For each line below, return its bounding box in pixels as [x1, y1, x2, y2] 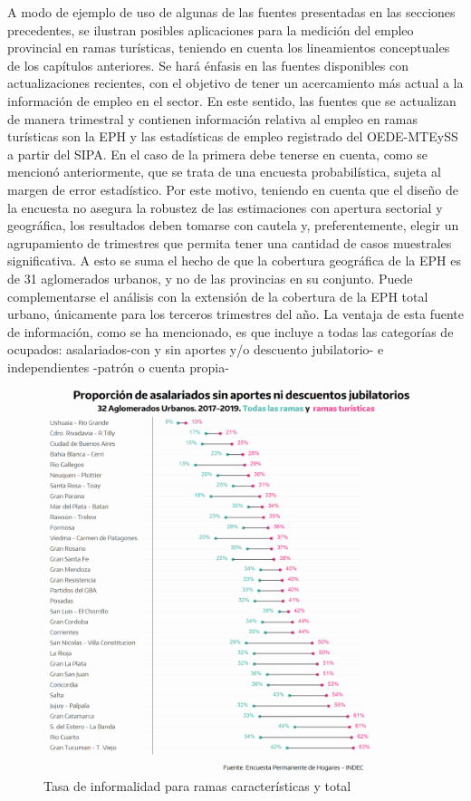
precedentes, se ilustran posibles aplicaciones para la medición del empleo [7, 20, 414, 39]
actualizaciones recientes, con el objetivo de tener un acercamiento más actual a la [7, 73, 464, 92]
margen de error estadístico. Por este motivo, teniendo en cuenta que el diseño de [7, 179, 459, 198]
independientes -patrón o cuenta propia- [7, 357, 229, 376]
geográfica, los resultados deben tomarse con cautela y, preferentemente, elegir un [7, 216, 459, 235]
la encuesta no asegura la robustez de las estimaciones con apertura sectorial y [7, 198, 443, 217]
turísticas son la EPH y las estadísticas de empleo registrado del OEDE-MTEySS [7, 127, 458, 146]
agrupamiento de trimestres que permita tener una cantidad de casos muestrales [7, 233, 452, 252]
